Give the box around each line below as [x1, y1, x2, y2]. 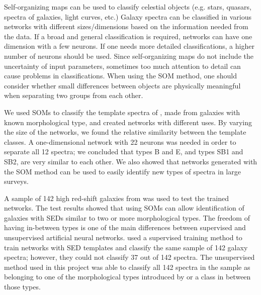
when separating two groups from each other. [4, 90, 143, 101]
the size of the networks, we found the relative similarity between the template [4, 127, 246, 137]
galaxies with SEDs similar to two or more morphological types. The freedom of [4, 212, 250, 223]
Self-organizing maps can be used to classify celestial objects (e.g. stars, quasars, [4, 2, 252, 12]
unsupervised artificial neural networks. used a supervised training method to [4, 232, 242, 243]
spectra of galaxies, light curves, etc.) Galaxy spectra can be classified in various [4, 11, 251, 22]
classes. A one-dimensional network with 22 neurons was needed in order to [4, 136, 236, 147]
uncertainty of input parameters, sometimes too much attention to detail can [4, 60, 241, 71]
